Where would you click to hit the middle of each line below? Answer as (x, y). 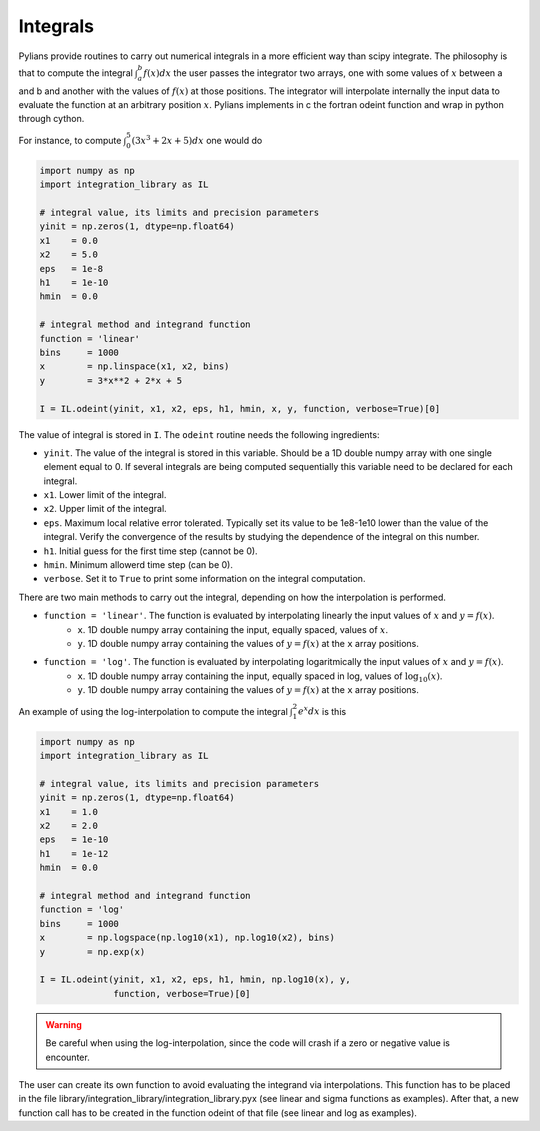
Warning (63, 1024)
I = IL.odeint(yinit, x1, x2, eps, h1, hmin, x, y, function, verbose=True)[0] (240, 408)
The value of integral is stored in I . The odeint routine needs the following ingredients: (199, 434)
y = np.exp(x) (92, 951)
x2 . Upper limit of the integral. (105, 509)
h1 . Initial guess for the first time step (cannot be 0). (151, 551)
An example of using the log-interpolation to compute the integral (153, 711)
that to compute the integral (76, 72)
